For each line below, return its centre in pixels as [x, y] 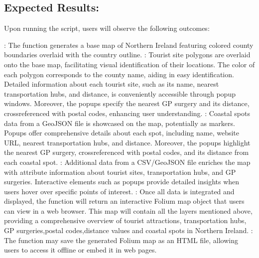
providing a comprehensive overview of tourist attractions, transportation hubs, [125, 220]
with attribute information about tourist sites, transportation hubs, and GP [120, 172]
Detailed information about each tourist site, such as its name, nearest [112, 84]
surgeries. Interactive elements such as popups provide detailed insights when [122, 182]
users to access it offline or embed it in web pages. [80, 250]
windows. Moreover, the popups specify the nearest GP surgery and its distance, [127, 103]
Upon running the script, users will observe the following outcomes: [107, 28]
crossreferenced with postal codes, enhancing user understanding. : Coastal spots [127, 113]
